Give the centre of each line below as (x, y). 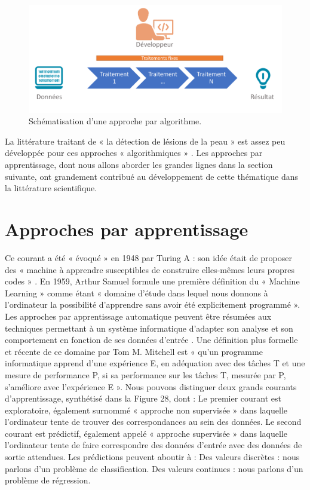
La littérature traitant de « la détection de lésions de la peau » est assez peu (145, 141)
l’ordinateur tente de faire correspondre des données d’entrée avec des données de (154, 445)
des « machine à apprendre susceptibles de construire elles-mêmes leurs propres (150, 269)
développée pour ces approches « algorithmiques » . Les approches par (134, 153)
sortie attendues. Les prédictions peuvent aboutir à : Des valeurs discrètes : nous (152, 457)
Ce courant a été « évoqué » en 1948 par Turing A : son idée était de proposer (148, 257)
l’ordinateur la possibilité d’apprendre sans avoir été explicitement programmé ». (153, 304)
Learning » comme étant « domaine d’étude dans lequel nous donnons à (136, 293)
